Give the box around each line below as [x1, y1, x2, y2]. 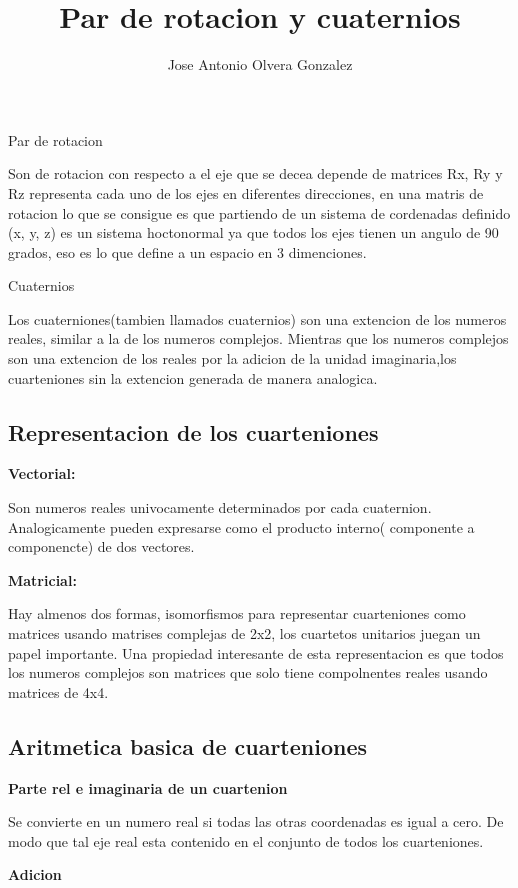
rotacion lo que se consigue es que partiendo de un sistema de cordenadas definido [8, 202, 511, 223]
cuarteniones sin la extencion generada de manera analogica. [8, 367, 378, 388]
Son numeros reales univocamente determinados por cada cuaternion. [8, 497, 432, 518]
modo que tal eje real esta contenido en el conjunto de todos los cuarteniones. [8, 830, 484, 851]
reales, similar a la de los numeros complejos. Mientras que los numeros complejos [8, 328, 509, 349]
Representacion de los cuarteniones [8, 416, 379, 447]
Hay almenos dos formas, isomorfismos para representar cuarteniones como [8, 603, 466, 624]
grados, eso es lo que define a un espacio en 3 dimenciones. [8, 241, 367, 262]
